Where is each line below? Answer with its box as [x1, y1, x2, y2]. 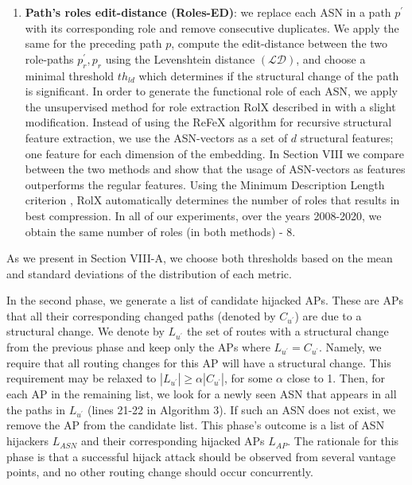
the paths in [6, 401, 65, 417]
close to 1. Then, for [286, 370, 386, 386]
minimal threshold [25, 67, 115, 83]
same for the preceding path [25, 35, 162, 52]
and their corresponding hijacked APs [80, 433, 265, 449]
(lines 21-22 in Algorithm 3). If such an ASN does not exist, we [87, 401, 396, 417]
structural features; [300, 129, 394, 145]
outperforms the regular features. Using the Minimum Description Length [25, 176, 385, 192]
